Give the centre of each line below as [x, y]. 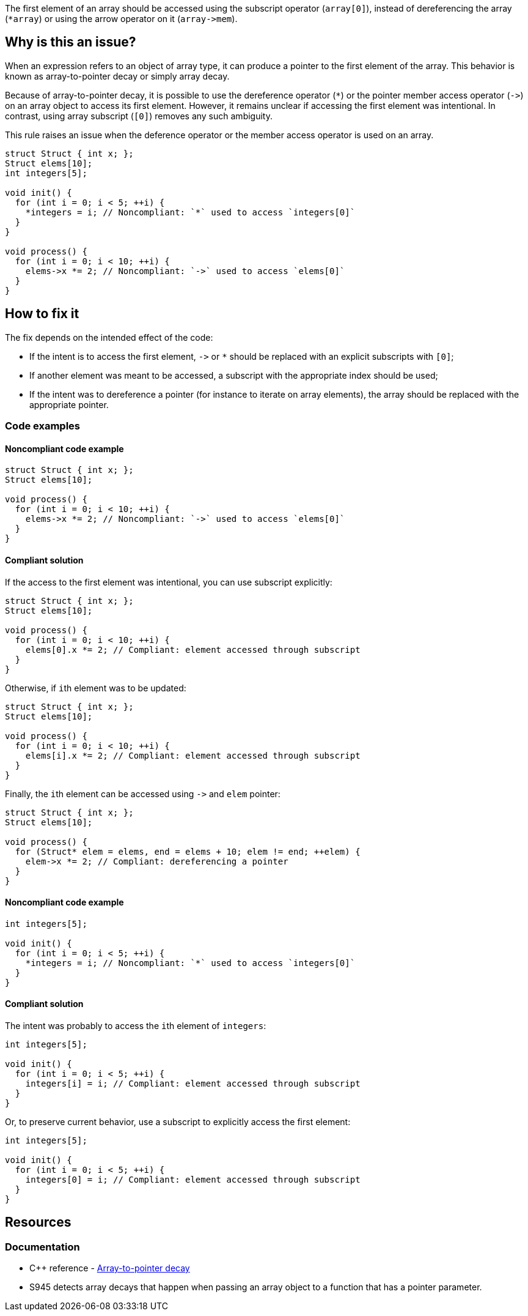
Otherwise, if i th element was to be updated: [96, 688]
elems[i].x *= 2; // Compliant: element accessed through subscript [193, 755]
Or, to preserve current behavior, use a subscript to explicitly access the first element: [178, 1121]
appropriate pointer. [69, 404]
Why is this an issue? [71, 42]
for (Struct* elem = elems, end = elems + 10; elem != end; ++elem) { [188, 851]
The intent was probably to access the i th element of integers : [136, 1025]
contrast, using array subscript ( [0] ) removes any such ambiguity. [139, 116]
